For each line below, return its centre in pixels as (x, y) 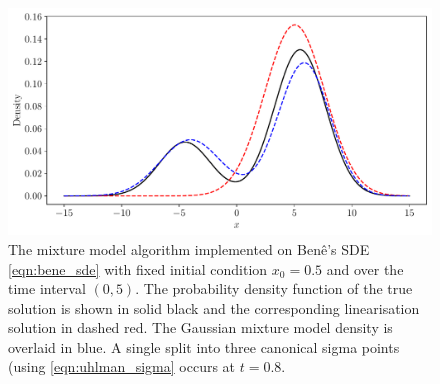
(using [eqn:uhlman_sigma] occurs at (122, 366)
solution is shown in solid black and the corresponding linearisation (214, 307)
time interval (47, 288)
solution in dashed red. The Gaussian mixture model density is (200, 327)
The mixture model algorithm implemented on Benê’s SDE (189, 248)
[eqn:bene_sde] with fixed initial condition (138, 268)
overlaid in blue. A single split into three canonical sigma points (204, 346)
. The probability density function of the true (274, 288)
